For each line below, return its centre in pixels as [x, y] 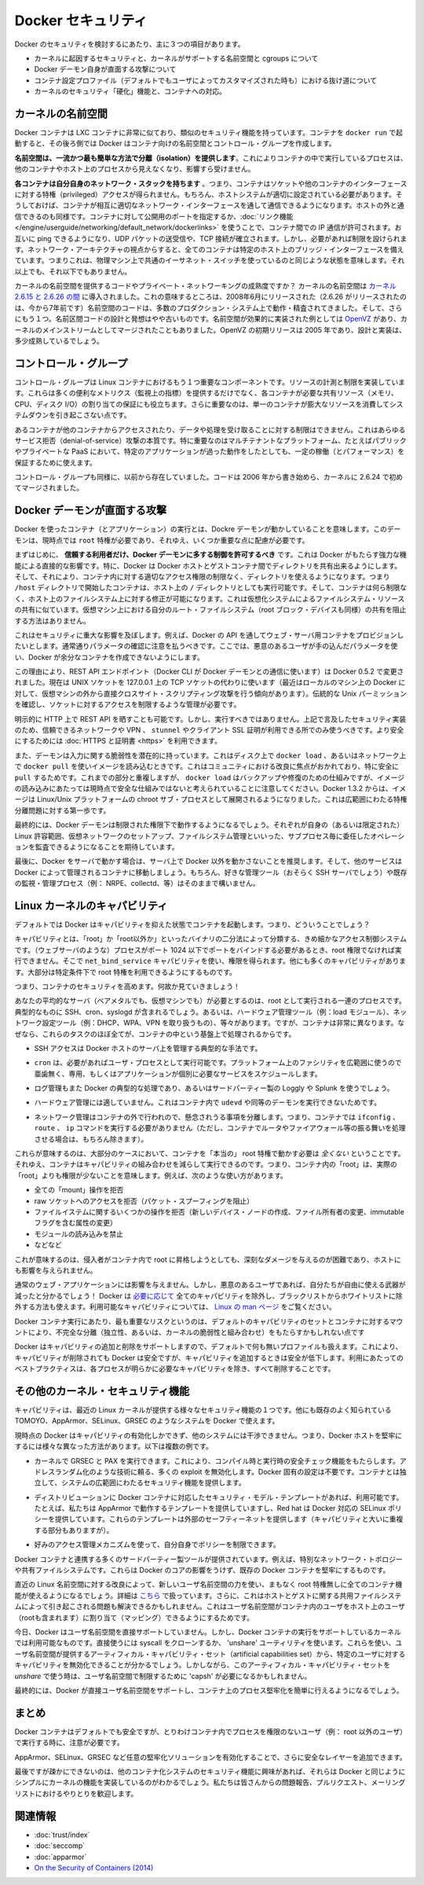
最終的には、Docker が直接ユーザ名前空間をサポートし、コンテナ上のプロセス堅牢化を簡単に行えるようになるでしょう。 [209, 1690]
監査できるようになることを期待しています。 [107, 847]
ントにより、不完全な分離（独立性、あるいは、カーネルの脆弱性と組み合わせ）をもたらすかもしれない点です [190, 1332]
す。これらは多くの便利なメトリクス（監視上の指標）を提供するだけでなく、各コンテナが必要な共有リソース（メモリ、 [206, 393]
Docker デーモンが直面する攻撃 [91, 511]
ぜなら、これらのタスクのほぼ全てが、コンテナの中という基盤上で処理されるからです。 [155, 1034]
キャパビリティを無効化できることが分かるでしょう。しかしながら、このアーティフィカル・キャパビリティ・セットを [203, 1665]
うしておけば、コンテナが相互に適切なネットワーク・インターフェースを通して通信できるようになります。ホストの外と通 [209, 205]
